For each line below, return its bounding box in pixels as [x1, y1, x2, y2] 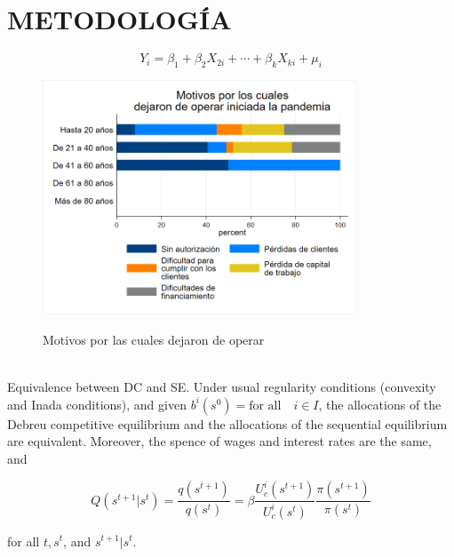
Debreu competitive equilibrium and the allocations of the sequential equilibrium [7, 414, 448, 433]
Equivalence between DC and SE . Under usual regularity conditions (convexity [7, 378, 436, 396]
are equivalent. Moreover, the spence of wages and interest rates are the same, [7, 432, 432, 450]
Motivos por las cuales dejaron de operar [43, 330, 265, 349]
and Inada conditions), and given [7, 394, 187, 413]
